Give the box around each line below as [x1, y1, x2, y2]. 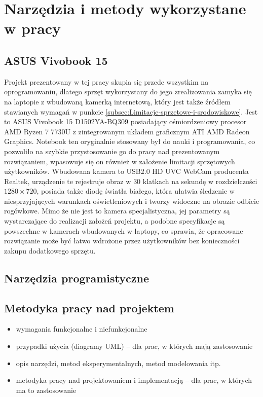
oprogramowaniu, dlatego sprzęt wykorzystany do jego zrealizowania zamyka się [4, 86, 252, 97]
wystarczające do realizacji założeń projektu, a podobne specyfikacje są [4, 215, 225, 226]
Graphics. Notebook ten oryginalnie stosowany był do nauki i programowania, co [4, 136, 255, 147]
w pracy [4, 18, 61, 39]
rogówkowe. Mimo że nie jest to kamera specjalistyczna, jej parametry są [4, 205, 230, 216]
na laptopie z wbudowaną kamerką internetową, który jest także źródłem [4, 96, 231, 106]
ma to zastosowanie [16, 384, 77, 395]
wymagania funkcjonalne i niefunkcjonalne [16, 323, 147, 334]
